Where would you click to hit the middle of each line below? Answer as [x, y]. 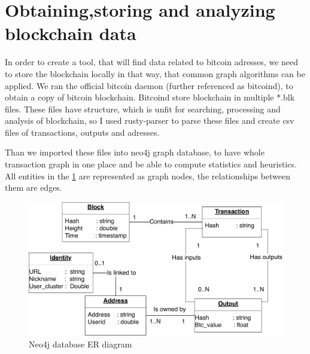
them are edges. [34, 187]
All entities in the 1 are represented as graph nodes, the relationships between [148, 176]
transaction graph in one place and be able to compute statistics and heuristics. [151, 164]
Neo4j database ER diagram [80, 344]
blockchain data [71, 33]
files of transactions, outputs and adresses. [82, 132]
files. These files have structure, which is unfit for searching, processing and [143, 109]
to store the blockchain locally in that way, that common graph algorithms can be [155, 73]
